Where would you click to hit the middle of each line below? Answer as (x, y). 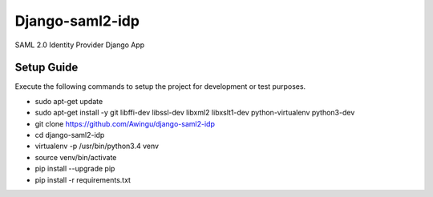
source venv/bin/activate (76, 157)
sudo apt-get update (69, 101)
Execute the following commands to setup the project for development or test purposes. (160, 86)
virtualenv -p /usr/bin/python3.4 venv (97, 146)
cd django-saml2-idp (70, 135)
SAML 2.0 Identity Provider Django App (80, 45)
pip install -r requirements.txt (83, 179)
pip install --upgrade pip (75, 169)
